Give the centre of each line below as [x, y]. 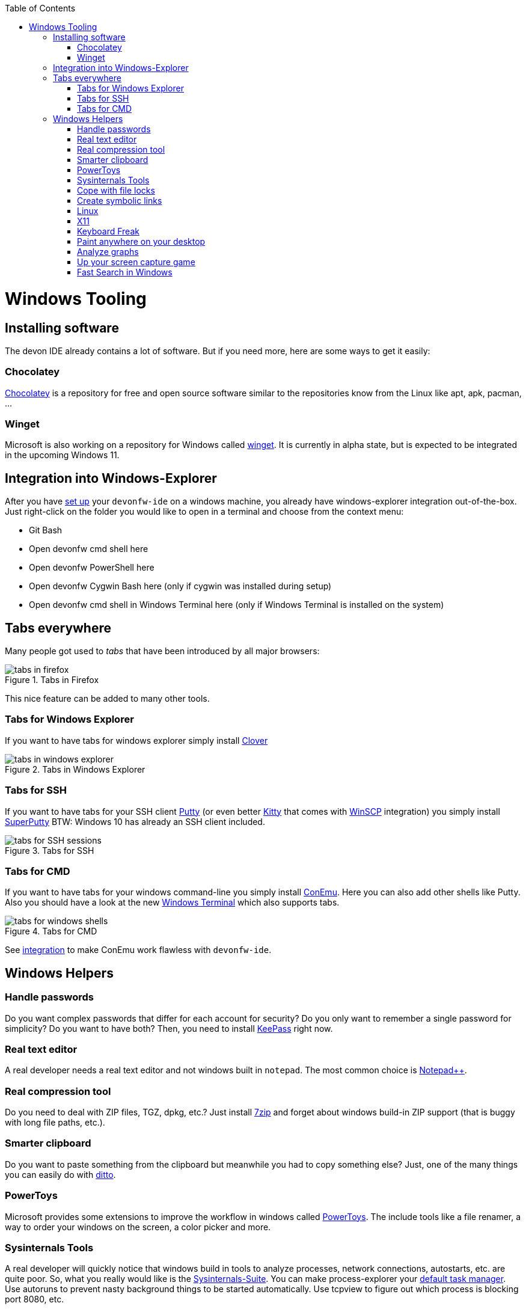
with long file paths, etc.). [55, 1123]
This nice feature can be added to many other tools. [107, 699]
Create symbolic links [120, 201]
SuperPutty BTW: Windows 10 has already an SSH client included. [135, 821]
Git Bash [46, 530]
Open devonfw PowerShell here [92, 568]
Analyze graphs [108, 252]
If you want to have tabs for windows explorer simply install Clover [136, 740]
